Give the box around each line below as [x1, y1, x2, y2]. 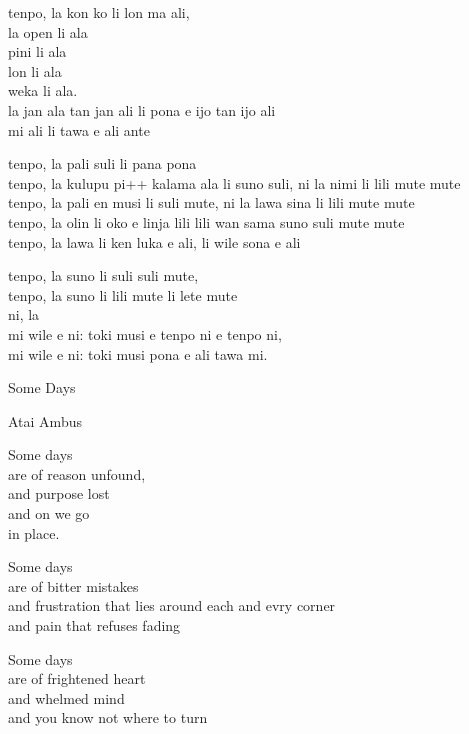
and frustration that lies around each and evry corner [8, 595, 336, 616]
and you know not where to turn [8, 707, 208, 728]
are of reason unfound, [8, 463, 146, 484]
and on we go [8, 503, 90, 524]
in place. [8, 522, 60, 543]
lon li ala [8, 60, 62, 81]
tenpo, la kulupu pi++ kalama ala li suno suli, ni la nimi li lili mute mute [8, 172, 461, 193]
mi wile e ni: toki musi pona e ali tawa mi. [8, 343, 268, 364]
